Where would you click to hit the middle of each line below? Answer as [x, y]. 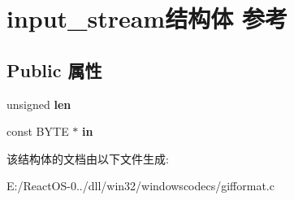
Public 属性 [54, 70]
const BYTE [38, 131]
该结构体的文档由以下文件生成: [88, 158]
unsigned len [39, 104]
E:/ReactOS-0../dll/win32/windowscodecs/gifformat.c [141, 186]
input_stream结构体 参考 [147, 18]
